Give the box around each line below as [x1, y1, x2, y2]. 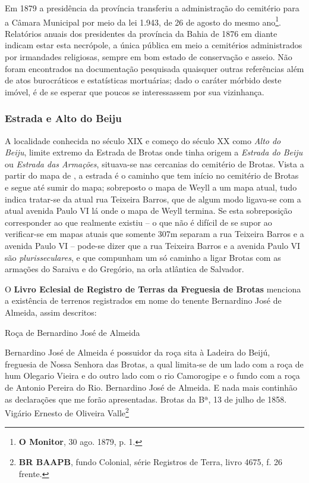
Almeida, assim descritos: [5, 306, 97, 318]
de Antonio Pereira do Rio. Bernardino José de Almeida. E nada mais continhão [5, 381, 298, 393]
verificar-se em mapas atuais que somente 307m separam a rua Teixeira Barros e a [5, 228, 304, 240]
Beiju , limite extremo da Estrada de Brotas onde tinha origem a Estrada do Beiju [5, 146, 303, 158]
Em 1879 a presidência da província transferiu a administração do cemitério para [5, 2, 299, 14]
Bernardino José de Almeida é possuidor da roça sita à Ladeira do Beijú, [5, 346, 270, 359]
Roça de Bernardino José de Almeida [5, 326, 140, 338]
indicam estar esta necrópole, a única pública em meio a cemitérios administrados [5, 39, 302, 51]
